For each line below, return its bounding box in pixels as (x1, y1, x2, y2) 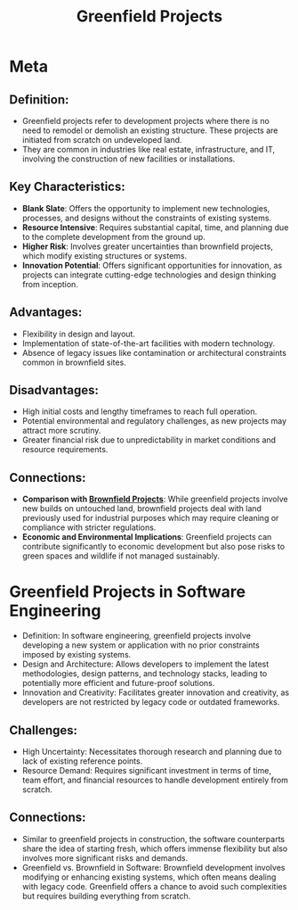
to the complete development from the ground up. (21, 231, 206, 242)
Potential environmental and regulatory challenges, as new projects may (21, 416, 287, 426)
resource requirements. (21, 444, 109, 455)
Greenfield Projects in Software (9, 582, 246, 602)
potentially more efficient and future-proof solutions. (21, 678, 215, 689)
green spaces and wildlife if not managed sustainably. (21, 550, 221, 561)
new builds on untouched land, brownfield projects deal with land (21, 503, 262, 514)
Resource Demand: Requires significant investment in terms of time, (21, 765, 271, 775)
